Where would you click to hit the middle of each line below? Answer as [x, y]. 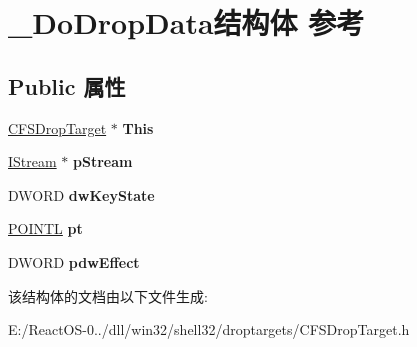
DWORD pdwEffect [74, 261]
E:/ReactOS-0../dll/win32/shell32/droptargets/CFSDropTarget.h [209, 329]
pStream [103, 161]
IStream [32, 161]
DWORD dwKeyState [81, 194]
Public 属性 [67, 85]
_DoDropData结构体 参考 [186, 22]
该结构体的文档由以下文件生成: [108, 295]
